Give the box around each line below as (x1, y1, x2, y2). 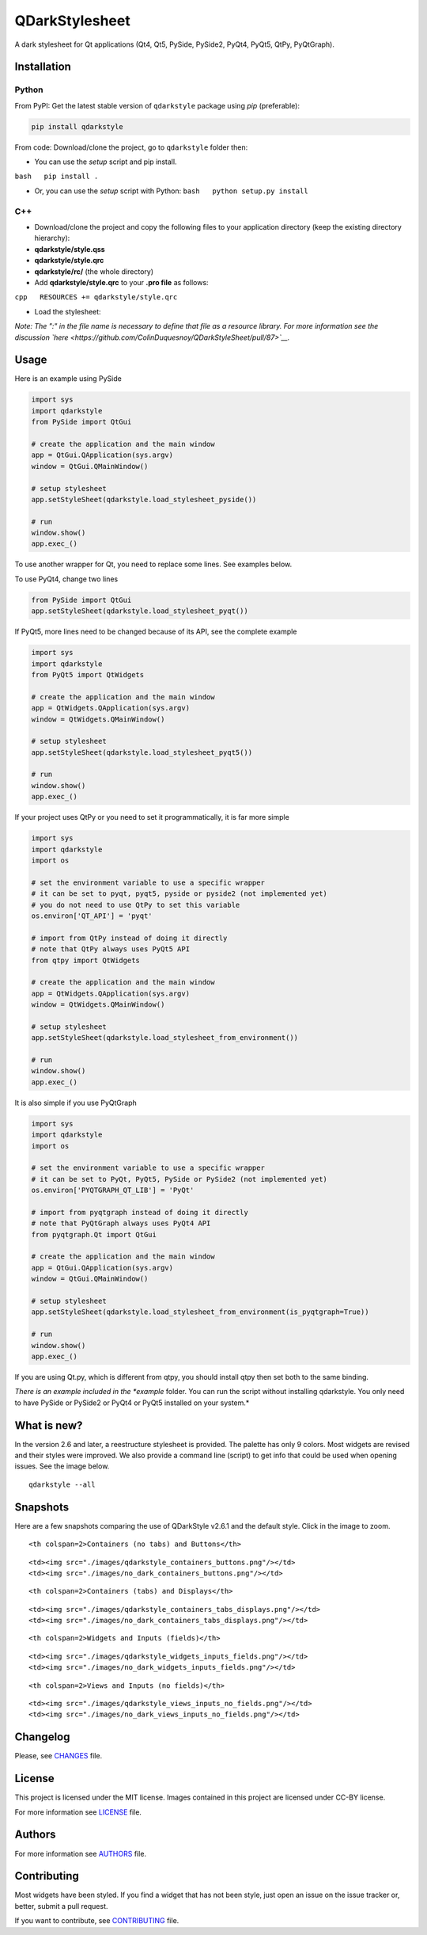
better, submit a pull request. (14, 1901, 108, 1910)
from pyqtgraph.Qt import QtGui (31, 1230, 157, 1239)
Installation (14, 60, 71, 74)
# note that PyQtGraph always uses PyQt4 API (31, 1219, 211, 1228)
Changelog (14, 1731, 70, 1744)
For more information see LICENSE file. (14, 1807, 142, 1817)
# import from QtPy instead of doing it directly (31, 933, 228, 943)
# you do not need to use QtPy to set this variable (31, 900, 240, 909)
